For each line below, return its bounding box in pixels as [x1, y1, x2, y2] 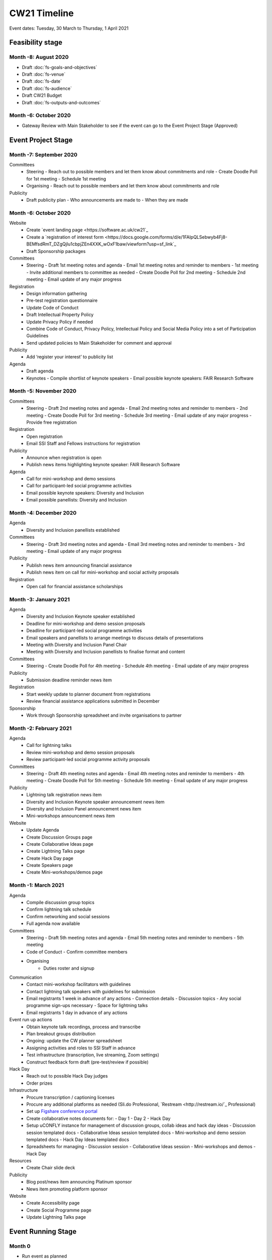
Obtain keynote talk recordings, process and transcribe [26, 1024, 141, 1030]
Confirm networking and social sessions [26, 913, 110, 919]
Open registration [26, 433, 63, 439]
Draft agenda [26, 368, 54, 374]
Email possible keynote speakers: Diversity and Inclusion [26, 489, 144, 496]
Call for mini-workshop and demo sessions [26, 476, 116, 482]
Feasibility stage [9, 38, 62, 47]
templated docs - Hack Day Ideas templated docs [26, 1137, 129, 1143]
